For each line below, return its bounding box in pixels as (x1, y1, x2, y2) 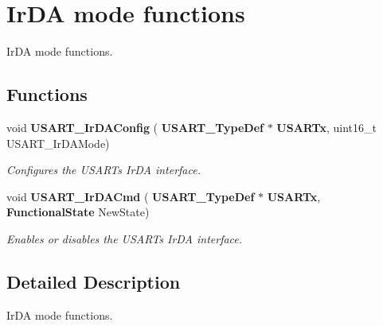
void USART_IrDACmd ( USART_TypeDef (6, 188, 255, 204)
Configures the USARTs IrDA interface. (6, 161, 201, 178)
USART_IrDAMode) (6, 134, 110, 151)
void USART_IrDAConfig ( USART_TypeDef (6, 118, 264, 135)
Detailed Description (6, 269, 181, 293)
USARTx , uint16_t (276, 118, 377, 135)
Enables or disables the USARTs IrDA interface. (6, 230, 243, 246)
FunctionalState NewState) (6, 204, 150, 220)
